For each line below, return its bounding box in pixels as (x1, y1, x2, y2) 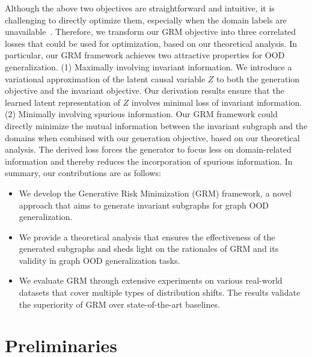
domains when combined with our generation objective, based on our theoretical (5, 131, 300, 144)
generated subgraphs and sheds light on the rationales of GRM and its (19, 242, 279, 255)
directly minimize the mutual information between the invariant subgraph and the (5, 119, 308, 132)
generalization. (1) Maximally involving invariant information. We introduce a (5, 60, 292, 73)
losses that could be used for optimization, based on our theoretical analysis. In (5, 37, 297, 49)
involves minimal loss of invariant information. (131, 96, 302, 108)
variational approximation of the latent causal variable (5, 72, 206, 85)
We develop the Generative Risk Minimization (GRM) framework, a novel (19, 186, 292, 199)
